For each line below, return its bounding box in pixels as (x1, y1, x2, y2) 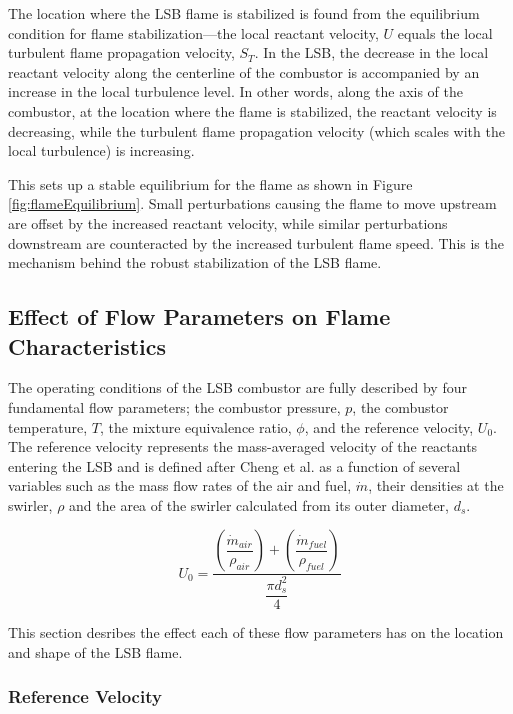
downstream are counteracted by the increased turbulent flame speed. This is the (8, 232, 504, 253)
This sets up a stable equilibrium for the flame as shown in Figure (8, 173, 413, 194)
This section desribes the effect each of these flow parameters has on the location (8, 621, 504, 642)
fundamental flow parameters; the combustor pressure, (8, 396, 341, 417)
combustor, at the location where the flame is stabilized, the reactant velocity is (8, 100, 497, 121)
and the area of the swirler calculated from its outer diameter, (69, 494, 449, 515)
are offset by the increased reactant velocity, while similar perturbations (8, 212, 448, 233)
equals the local (397, 22, 493, 43)
